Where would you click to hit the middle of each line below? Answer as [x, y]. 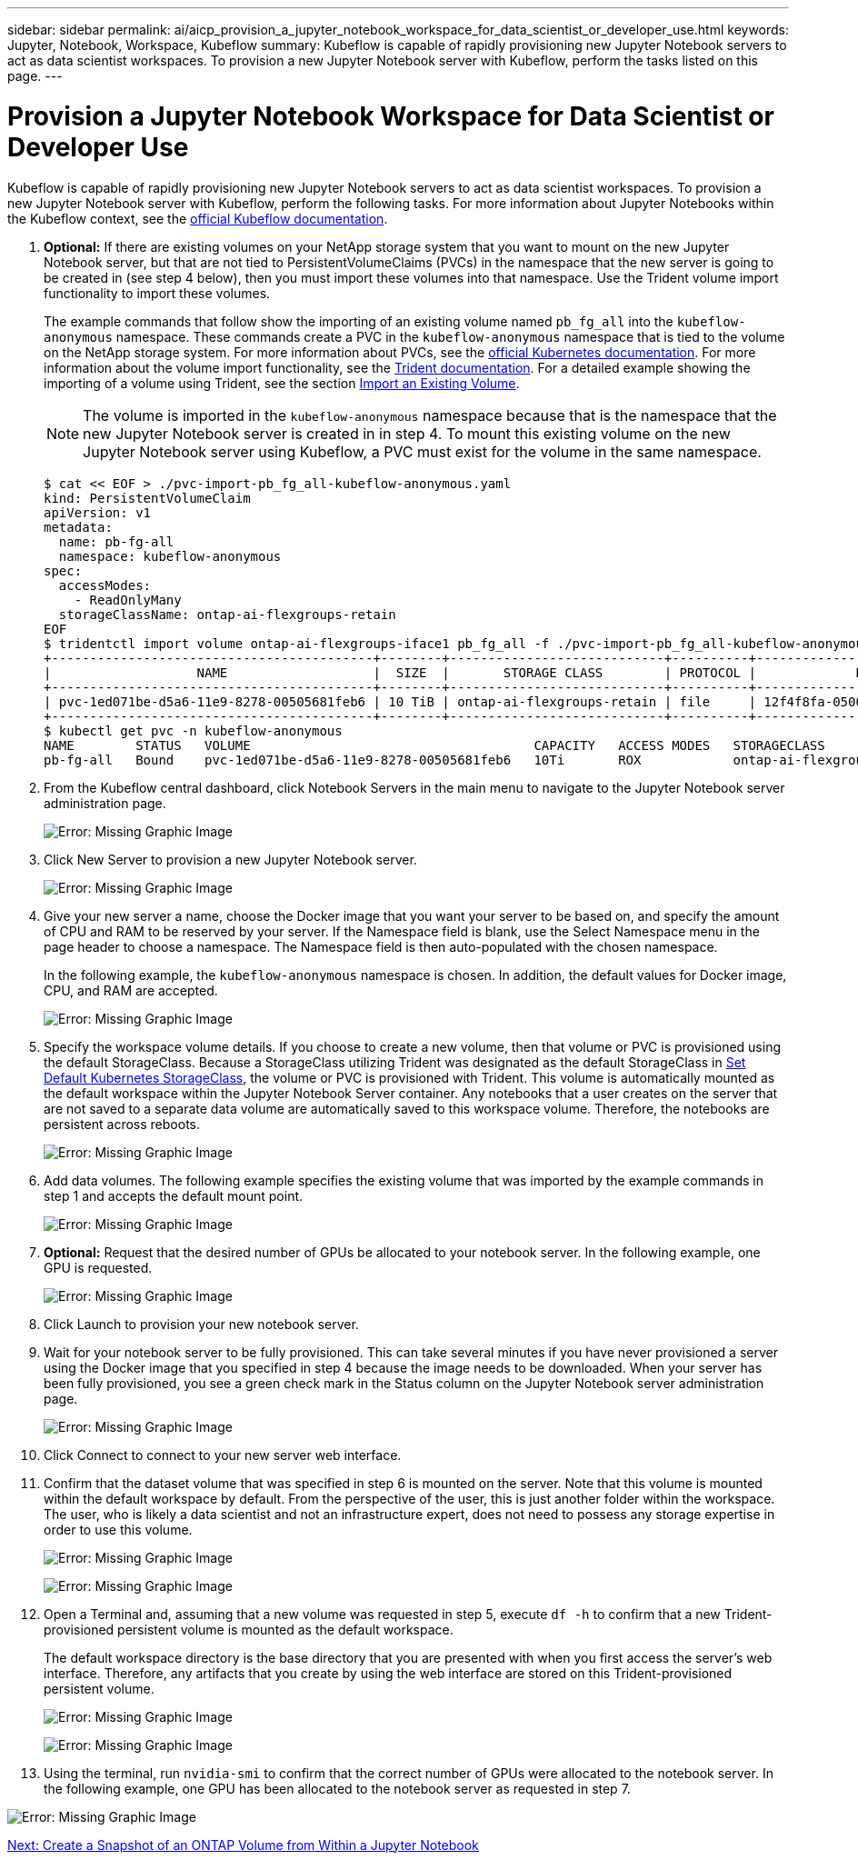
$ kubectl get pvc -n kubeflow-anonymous [193, 730]
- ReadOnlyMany [128, 600]
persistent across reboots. [122, 1124]
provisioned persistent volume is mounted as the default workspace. [249, 1629]
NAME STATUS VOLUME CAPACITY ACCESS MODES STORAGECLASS [434, 745]
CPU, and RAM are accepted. [131, 990]
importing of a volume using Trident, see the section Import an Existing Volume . [282, 383]
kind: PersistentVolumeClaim [147, 498]
